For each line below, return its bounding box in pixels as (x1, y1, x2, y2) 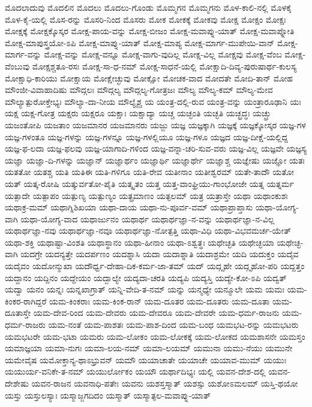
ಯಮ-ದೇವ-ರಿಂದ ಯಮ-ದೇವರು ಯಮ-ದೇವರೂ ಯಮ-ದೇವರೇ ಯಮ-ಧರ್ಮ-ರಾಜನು (33, 306, 280, 319)
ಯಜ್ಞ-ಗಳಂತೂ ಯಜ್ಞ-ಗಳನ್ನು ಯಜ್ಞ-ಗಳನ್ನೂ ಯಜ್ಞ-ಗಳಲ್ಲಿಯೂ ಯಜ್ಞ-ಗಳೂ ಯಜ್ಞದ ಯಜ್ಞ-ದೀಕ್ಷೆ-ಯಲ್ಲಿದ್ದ (5, 130, 288, 143)
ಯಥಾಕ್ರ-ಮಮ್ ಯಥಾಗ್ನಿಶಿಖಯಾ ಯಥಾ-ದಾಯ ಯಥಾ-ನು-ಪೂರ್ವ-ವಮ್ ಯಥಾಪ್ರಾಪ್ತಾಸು (5, 201, 253, 213)
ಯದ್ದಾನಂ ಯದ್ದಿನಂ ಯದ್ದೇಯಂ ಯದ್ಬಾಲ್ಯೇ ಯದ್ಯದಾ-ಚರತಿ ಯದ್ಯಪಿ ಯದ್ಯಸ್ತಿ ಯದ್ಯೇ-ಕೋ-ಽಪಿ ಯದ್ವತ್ (5, 271, 287, 284)
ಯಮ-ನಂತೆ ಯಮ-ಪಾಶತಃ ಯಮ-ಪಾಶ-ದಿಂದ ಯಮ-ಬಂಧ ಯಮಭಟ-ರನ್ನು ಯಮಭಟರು (48, 318, 299, 331)
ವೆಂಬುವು (5, 59, 30, 72)
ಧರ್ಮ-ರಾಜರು (5, 318, 46, 331)
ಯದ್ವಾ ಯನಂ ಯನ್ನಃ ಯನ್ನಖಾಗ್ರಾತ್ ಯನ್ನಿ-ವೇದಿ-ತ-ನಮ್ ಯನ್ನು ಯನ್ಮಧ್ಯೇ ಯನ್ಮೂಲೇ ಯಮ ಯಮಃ (5, 283, 284, 296)
